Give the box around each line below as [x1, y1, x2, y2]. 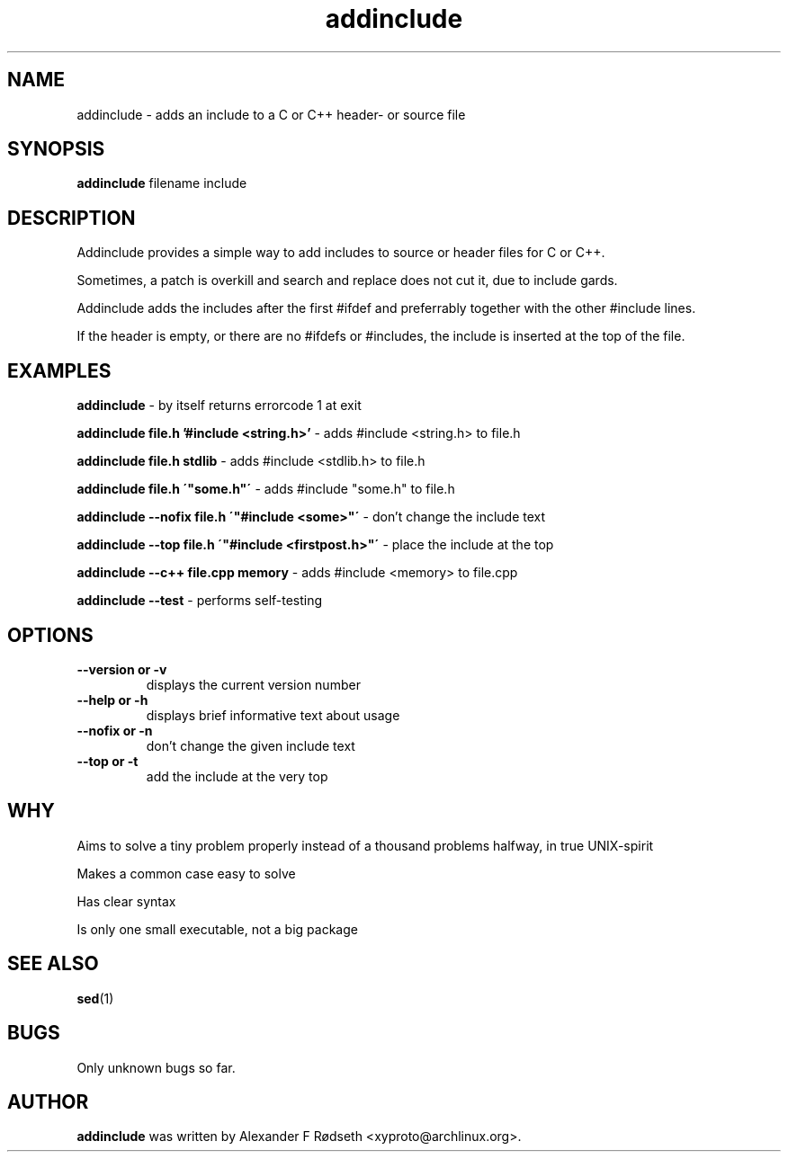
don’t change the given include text [146, 737, 355, 753]
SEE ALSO [7, 952, 99, 976]
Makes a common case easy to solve [76, 865, 296, 881]
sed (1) [76, 990, 114, 1006]
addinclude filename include [76, 175, 247, 192]
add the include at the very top [146, 768, 328, 784]
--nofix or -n [76, 722, 153, 738]
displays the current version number [146, 676, 361, 692]
